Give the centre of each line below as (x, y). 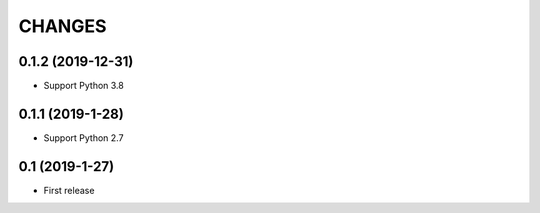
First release (69, 190)
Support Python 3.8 (83, 86)
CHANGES (62, 26)
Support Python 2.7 (83, 137)
